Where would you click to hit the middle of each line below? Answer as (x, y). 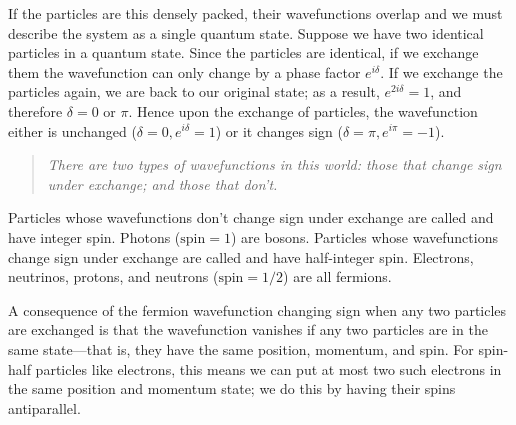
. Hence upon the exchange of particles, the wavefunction (303, 110)
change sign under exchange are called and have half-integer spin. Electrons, (241, 256)
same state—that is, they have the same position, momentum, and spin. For (241, 348)
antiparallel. (44, 407)
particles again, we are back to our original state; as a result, (194, 91)
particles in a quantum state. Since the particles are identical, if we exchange (243, 52)
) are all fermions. (337, 276)
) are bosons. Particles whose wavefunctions (364, 236)
